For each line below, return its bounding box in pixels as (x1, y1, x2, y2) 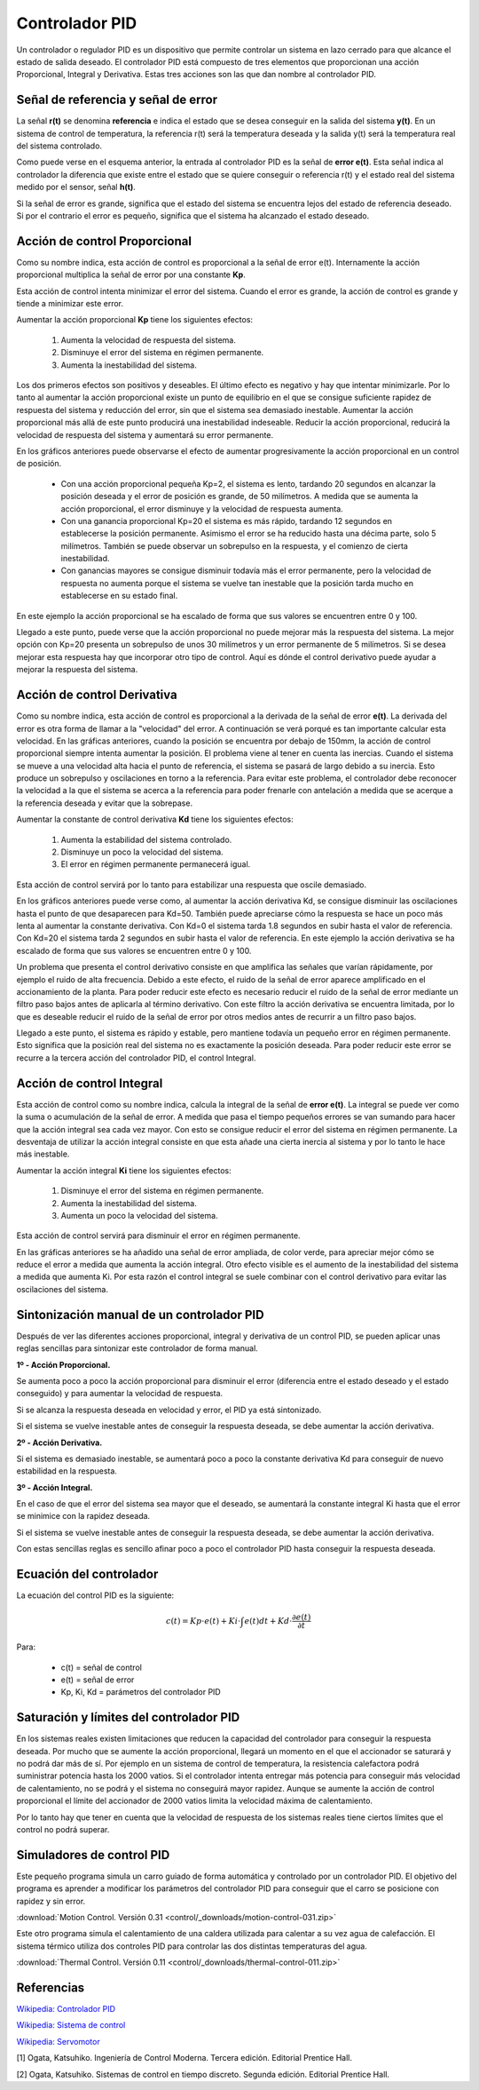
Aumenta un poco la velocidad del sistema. (60, 1210, 218, 1220)
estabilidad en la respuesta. (16, 1466, 117, 1476)
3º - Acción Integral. (16, 1482, 93, 1492)
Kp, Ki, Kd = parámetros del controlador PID (60, 1687, 221, 1697)
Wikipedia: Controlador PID (16, 2004, 115, 2015)
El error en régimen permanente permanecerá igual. (60, 859, 251, 870)
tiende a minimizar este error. (16, 298, 124, 309)
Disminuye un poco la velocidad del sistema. (60, 846, 224, 857)
